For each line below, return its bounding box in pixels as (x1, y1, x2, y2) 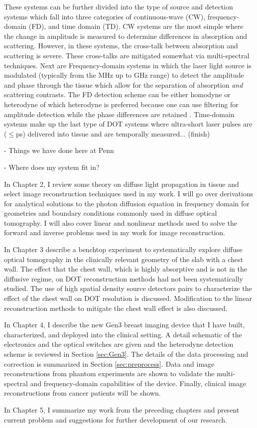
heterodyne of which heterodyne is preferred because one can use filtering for (4, 99, 239, 109)
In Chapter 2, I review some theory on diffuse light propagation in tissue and (4, 178, 239, 189)
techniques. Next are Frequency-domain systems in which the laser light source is (4, 60, 252, 70)
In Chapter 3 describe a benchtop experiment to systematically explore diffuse (4, 244, 243, 255)
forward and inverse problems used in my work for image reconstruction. (4, 227, 225, 238)
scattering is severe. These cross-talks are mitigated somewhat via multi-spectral (4, 50, 250, 60)
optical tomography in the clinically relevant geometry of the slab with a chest (4, 254, 244, 264)
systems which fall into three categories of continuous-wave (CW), (4, 11, 206, 21)
